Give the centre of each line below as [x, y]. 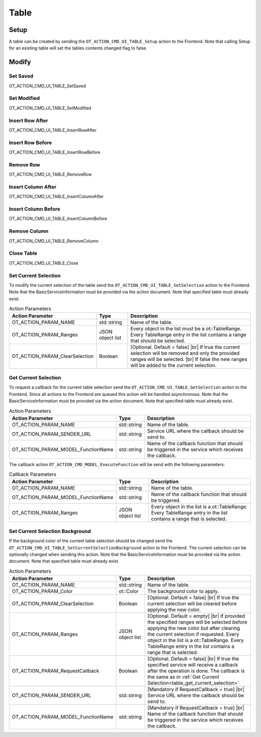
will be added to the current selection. [174, 365]
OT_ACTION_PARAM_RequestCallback [55, 671]
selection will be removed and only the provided [185, 353]
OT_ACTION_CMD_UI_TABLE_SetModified [50, 108]
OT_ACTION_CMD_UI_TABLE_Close [43, 263]
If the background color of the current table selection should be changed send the [91, 541]
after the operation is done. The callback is [196, 671]
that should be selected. [158, 341]
